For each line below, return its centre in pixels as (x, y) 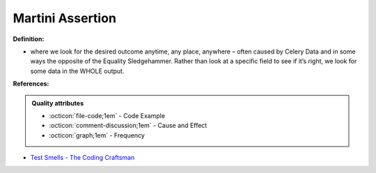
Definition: (29, 39)
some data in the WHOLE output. (77, 71)
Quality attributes (57, 103)
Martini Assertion (64, 18)
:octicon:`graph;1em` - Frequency (97, 135)
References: (31, 84)
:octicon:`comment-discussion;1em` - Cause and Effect (128, 126)
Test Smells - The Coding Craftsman (83, 158)
